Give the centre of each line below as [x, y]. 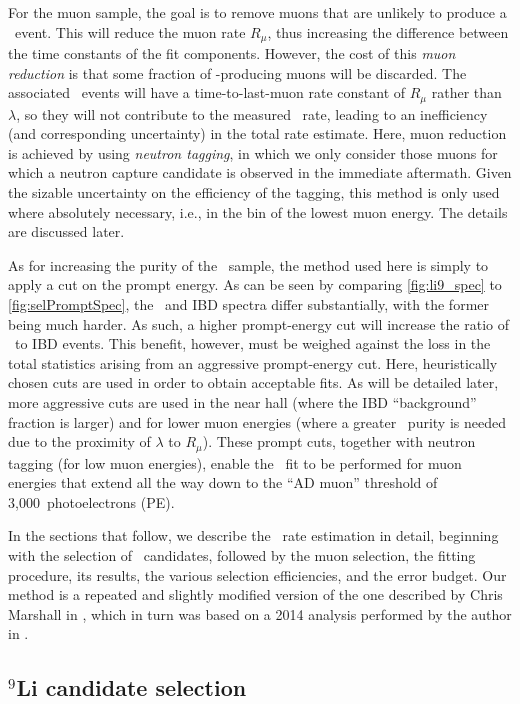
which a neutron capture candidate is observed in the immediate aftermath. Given [260, 172]
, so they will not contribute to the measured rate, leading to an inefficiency [252, 113]
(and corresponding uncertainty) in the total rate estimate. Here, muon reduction [257, 133]
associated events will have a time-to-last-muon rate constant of [207, 92]
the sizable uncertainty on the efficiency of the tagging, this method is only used [254, 192]
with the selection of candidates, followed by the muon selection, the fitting [242, 555]
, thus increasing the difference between [388, 31]
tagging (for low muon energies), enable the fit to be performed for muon [235, 462]
